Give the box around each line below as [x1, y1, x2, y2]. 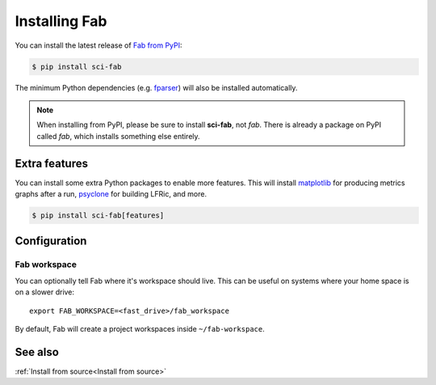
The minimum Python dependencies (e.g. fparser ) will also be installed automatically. [15, 82, 298, 92]
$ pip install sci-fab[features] [31, 210, 165, 220]
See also [15, 345, 60, 359]
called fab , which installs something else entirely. [36, 131, 201, 141]
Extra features [15, 156, 89, 170]
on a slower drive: [15, 287, 75, 297]
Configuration [15, 235, 87, 248]
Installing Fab [15, 12, 108, 30]
